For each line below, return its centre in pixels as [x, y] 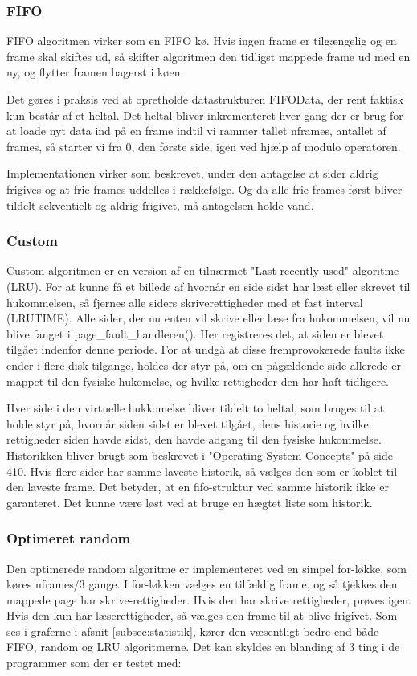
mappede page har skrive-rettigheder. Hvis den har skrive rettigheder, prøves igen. [209, 599]
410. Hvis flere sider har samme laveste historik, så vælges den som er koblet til [202, 471]
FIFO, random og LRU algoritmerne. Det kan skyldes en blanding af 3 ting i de [203, 647]
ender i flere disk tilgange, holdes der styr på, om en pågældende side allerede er [204, 365]
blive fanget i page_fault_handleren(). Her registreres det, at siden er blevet [195, 333]
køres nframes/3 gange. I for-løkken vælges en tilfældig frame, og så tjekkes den [202, 584]
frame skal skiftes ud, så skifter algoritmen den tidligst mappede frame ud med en [208, 56]
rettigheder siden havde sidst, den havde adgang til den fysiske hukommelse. [194, 439]
